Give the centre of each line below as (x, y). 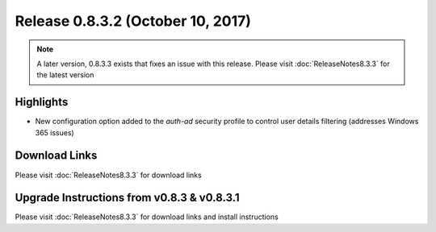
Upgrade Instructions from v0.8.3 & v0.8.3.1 (127, 198)
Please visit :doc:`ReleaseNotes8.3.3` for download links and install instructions (147, 217)
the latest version (65, 75)
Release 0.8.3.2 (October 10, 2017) (133, 21)
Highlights (42, 102)
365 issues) (55, 132)
